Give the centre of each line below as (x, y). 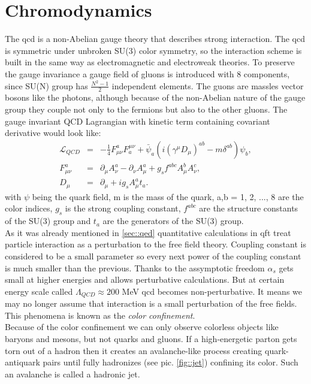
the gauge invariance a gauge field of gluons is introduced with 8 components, (147, 73)
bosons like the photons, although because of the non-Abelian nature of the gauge (155, 97)
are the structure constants (249, 208)
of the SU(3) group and (48, 221)
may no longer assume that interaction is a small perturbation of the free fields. (151, 303)
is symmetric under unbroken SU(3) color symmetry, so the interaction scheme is (153, 50)
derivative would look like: (53, 133)
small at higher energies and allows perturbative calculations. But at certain (145, 279)
